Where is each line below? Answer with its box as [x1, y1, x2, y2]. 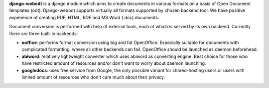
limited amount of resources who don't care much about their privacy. [21, 74, 165, 80]
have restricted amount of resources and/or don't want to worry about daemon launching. [21, 60, 206, 66]
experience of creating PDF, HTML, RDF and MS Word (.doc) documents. [9, 14, 159, 20]
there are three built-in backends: [9, 30, 78, 37]
